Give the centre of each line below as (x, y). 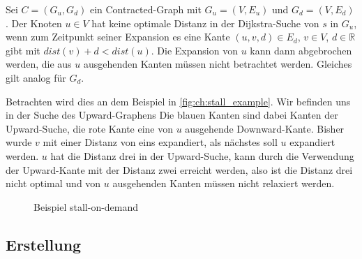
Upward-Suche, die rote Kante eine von (90, 128)
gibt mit (23, 50)
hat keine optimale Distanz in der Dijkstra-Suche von (205, 23)
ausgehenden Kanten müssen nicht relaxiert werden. (224, 183)
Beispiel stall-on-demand (86, 206)
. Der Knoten (34, 23)
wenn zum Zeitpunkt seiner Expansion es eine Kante (118, 37)
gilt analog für (36, 77)
